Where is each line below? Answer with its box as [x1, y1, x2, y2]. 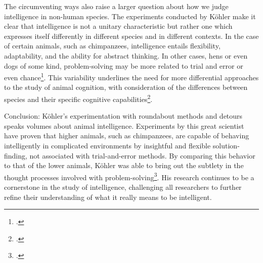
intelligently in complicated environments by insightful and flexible [4, 140, 211, 151]
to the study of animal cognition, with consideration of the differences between [4, 82, 248, 92]
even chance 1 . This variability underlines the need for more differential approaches [4, 71, 259, 82]
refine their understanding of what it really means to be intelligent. [4, 191, 212, 202]
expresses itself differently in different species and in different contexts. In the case [4, 30, 259, 41]
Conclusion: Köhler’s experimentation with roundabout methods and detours [4, 111, 243, 121]
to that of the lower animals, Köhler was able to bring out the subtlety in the [4, 160, 244, 171]
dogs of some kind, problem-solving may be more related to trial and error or [4, 60, 243, 71]
